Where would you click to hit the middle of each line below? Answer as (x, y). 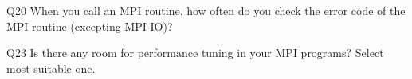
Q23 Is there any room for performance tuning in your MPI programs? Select (195, 53)
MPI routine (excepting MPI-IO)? (90, 26)
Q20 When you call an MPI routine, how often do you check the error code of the (206, 10)
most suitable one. (51, 68)
